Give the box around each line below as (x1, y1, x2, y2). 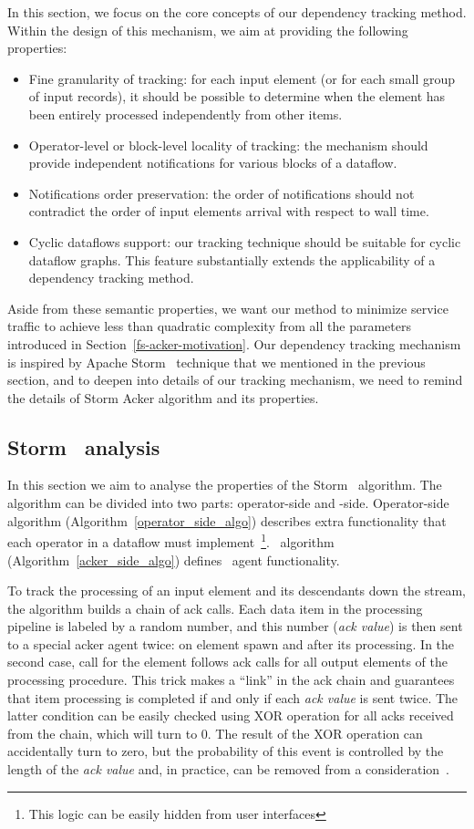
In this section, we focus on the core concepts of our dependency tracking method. (7, 3, 467, 21)
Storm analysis (7, 432, 160, 461)
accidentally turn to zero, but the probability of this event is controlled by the (7, 741, 444, 761)
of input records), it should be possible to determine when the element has (28, 87, 446, 106)
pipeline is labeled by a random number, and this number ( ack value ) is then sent (7, 617, 463, 636)
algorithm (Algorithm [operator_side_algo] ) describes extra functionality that (7, 511, 447, 530)
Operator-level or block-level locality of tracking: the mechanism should (28, 135, 428, 154)
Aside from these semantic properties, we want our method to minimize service (7, 298, 448, 317)
